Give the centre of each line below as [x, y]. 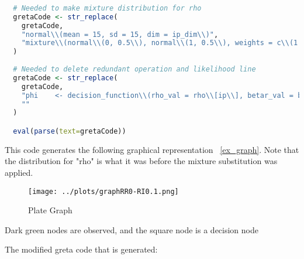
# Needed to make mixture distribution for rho [107, 8]
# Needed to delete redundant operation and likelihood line [134, 69]
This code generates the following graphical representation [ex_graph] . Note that [152, 149]
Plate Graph [50, 210]
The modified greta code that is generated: [81, 249]
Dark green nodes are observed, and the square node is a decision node [132, 229]
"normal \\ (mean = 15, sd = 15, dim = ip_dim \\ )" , [120, 34]
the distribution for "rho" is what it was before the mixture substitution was [141, 161]
